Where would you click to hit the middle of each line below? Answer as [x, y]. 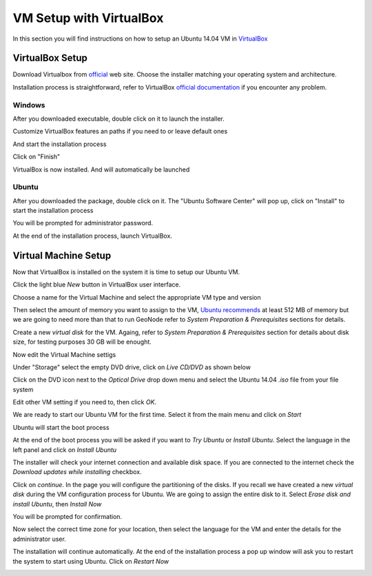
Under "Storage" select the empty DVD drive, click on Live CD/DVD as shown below [132, 367]
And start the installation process [60, 144]
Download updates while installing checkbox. [77, 472]
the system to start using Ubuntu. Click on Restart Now [91, 561]
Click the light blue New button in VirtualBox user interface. [97, 285]
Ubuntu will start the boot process [61, 427]
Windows [29, 105]
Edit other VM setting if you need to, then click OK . [85, 402]
